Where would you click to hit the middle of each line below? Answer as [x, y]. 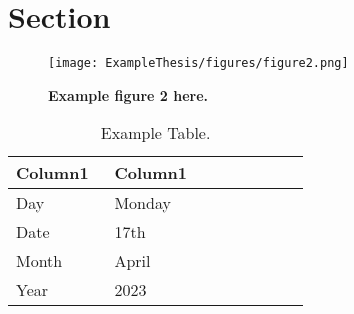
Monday [142, 203]
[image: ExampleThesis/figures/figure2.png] [198, 63]
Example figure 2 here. [128, 94]
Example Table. [155, 133]
